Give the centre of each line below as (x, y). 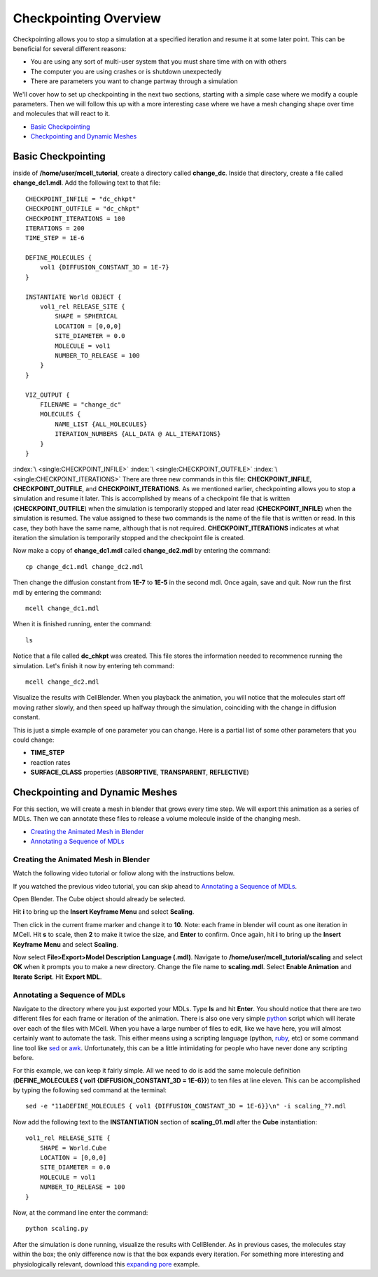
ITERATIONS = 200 (55, 228)
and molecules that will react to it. (62, 114)
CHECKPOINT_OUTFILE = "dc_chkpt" (83, 209)
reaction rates (50, 762)
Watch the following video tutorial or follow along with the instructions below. (124, 873)
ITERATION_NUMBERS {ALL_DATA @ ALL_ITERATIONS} (138, 434)
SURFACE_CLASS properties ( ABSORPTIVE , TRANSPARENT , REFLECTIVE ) (140, 772)
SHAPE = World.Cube (73, 1148)
